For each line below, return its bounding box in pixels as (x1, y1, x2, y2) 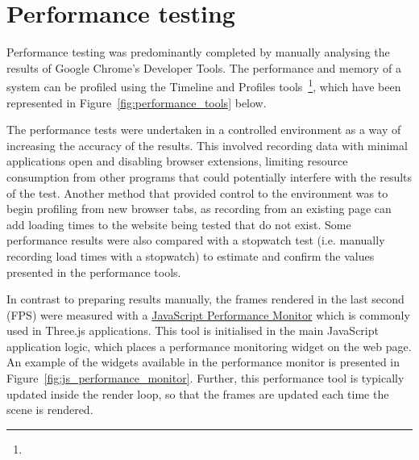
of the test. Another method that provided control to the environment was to (6, 184, 388, 201)
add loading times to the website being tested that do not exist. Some (6, 215, 351, 232)
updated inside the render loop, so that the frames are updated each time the (6, 385, 389, 402)
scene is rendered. (6, 401, 93, 418)
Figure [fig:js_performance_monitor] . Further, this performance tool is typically (6, 370, 404, 387)
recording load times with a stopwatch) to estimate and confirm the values (6, 247, 375, 264)
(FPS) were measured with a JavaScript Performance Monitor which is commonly (6, 306, 410, 323)
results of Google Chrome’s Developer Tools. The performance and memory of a (6, 59, 402, 76)
